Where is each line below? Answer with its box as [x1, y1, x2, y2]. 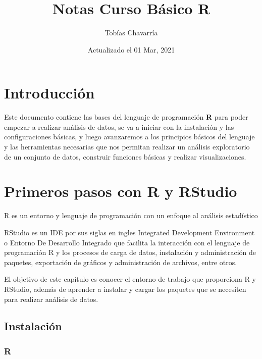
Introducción [4, 82, 95, 103]
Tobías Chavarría [104, 27, 158, 38]
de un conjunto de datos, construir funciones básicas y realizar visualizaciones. [4, 151, 246, 162]
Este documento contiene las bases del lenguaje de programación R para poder [4, 112, 248, 122]
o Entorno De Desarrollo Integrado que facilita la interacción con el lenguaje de [4, 237, 250, 247]
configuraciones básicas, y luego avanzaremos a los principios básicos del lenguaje [4, 131, 255, 142]
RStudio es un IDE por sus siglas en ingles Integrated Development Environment [4, 227, 255, 237]
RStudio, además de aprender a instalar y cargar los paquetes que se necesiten [4, 283, 246, 294]
